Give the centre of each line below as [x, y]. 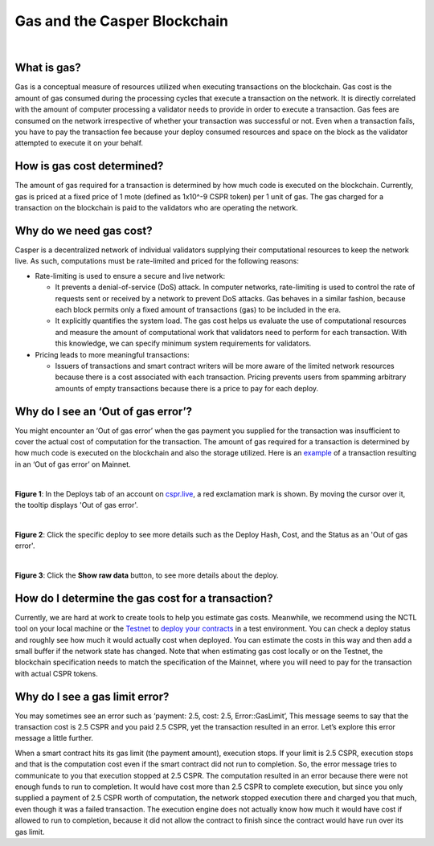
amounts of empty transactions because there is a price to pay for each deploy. [187, 388]
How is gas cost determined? [89, 166]
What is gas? [48, 68]
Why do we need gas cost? [84, 230]
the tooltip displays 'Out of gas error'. [76, 505]
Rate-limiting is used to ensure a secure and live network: [130, 276]
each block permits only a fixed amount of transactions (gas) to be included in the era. [198, 309]
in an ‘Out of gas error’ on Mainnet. [73, 464]
